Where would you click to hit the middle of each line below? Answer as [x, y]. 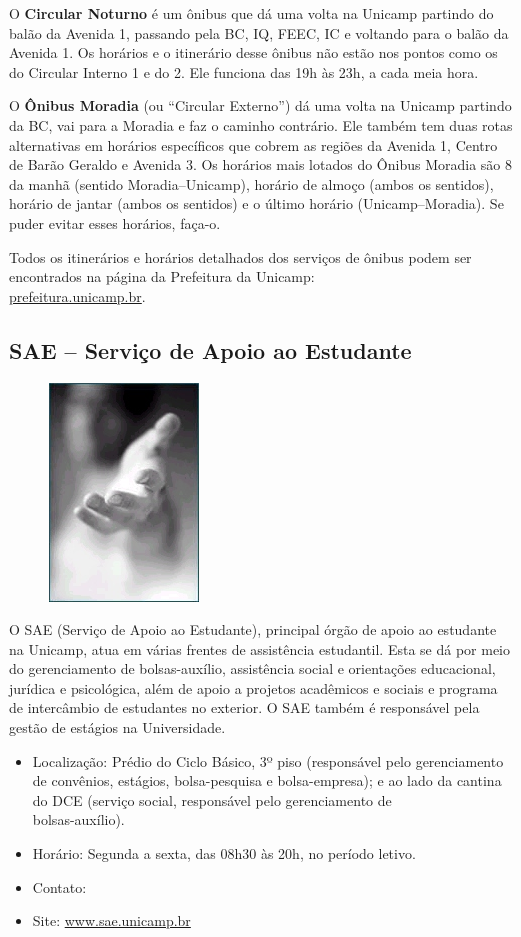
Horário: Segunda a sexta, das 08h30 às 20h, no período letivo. [224, 853]
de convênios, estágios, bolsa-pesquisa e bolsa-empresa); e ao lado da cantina [267, 780]
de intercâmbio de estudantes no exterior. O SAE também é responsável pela [244, 707]
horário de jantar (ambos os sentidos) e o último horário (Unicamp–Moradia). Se [256, 203]
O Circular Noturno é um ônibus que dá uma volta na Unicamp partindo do [251, 13]
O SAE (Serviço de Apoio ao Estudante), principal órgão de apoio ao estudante [253, 629]
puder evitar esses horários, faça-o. [115, 222]
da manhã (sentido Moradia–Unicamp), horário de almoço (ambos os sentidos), [251, 183]
